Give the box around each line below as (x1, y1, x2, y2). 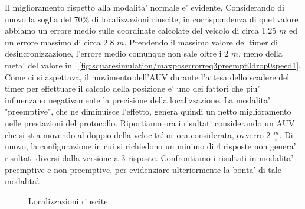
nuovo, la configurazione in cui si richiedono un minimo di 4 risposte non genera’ (5, 140, 296, 152)
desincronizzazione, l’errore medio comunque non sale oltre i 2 (5, 47, 229, 60)
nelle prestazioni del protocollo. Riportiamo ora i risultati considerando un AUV (5, 116, 295, 129)
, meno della (238, 47, 283, 60)
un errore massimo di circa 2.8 (5, 35, 114, 48)
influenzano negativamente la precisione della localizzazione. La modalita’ (5, 93, 270, 106)
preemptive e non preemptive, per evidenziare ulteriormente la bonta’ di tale (5, 163, 281, 175)
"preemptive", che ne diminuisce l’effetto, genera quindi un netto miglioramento (5, 105, 291, 117)
